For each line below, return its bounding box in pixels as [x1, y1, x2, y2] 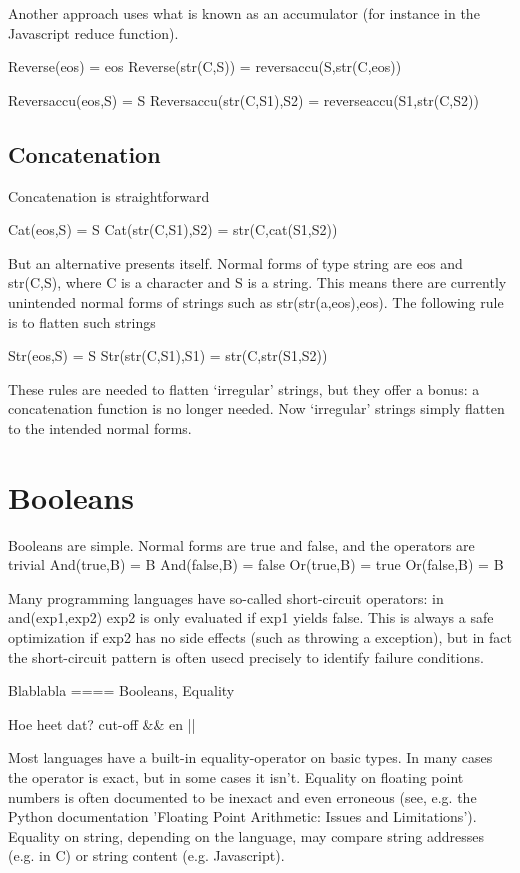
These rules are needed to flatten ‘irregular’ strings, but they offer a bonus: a [8, 378, 480, 399]
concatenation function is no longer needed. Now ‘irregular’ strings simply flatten [8, 398, 505, 419]
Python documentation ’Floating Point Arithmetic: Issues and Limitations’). [8, 806, 477, 827]
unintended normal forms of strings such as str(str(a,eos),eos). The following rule [8, 291, 504, 312]
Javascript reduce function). [8, 22, 179, 43]
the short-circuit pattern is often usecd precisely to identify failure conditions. [8, 646, 484, 667]
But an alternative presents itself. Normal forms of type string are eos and [8, 252, 463, 273]
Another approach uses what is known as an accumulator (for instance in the [8, 3, 480, 23]
